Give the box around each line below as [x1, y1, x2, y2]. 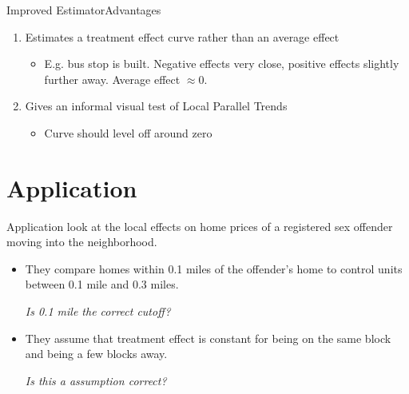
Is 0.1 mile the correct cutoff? [25, 303, 171, 320]
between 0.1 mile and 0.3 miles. [25, 276, 179, 293]
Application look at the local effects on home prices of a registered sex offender [6, 217, 393, 234]
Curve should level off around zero [44, 124, 212, 141]
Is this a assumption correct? [25, 372, 167, 388]
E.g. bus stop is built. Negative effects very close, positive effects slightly [44, 55, 399, 72]
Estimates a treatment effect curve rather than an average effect [25, 28, 340, 45]
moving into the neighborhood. [6, 233, 157, 250]
